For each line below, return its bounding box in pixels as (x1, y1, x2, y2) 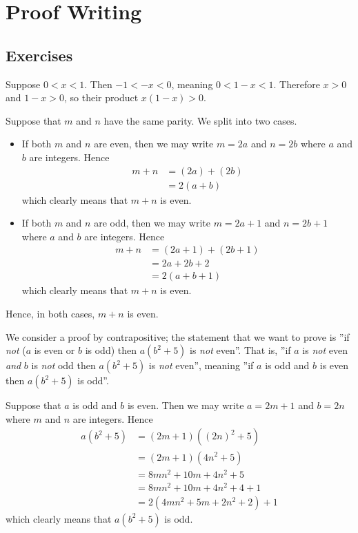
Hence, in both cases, (6, 306, 95, 321)
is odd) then (85, 343, 137, 357)
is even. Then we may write (127, 398, 244, 412)
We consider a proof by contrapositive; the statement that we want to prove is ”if (6, 329, 350, 344)
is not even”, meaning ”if (148, 358, 254, 373)
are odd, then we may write (94, 216, 210, 230)
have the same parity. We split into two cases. (103, 113, 297, 127)
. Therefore (273, 76, 320, 91)
